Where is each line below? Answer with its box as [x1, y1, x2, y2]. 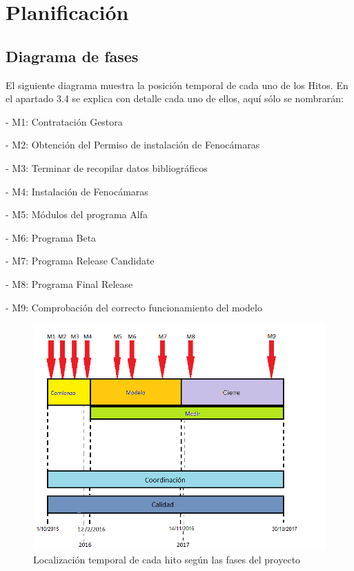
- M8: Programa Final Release [6, 276, 133, 291]
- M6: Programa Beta [6, 230, 97, 244]
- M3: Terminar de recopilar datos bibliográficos [6, 160, 208, 175]
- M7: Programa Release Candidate [6, 253, 155, 268]
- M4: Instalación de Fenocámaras [6, 184, 148, 198]
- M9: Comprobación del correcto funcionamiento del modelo [6, 300, 262, 314]
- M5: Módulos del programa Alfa [6, 207, 148, 222]
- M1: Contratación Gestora [6, 114, 123, 128]
